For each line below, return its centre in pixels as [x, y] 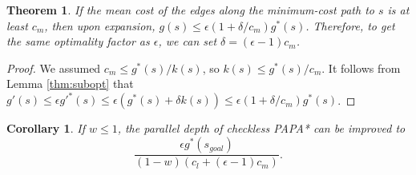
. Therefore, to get [350, 25]
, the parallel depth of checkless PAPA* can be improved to [261, 128]
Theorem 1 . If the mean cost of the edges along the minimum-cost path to [190, 10]
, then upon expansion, [100, 25]
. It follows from [361, 68]
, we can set [188, 41]
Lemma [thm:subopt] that [70, 84]
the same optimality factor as [78, 41]
